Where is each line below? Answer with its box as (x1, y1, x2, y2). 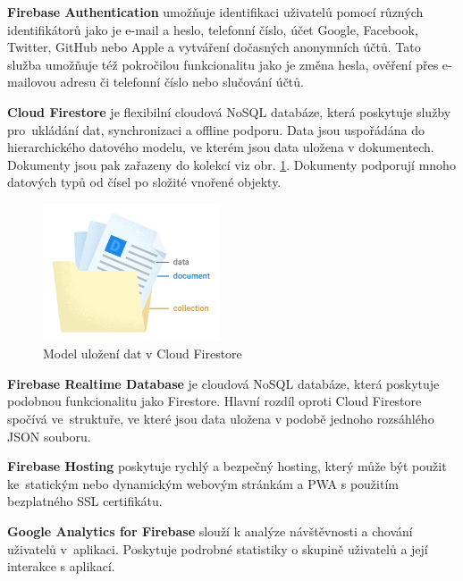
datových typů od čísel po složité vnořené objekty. (7, 173, 282, 191)
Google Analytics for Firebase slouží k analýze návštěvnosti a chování (7, 522, 413, 540)
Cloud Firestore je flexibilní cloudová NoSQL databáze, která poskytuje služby (7, 102, 451, 121)
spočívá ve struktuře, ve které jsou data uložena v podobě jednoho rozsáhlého (7, 409, 434, 428)
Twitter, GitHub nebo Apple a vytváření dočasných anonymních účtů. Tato (7, 38, 421, 56)
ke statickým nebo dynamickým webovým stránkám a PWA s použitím (7, 474, 399, 493)
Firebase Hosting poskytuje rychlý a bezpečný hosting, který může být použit (7, 457, 447, 476)
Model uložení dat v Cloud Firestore (43, 344, 242, 363)
